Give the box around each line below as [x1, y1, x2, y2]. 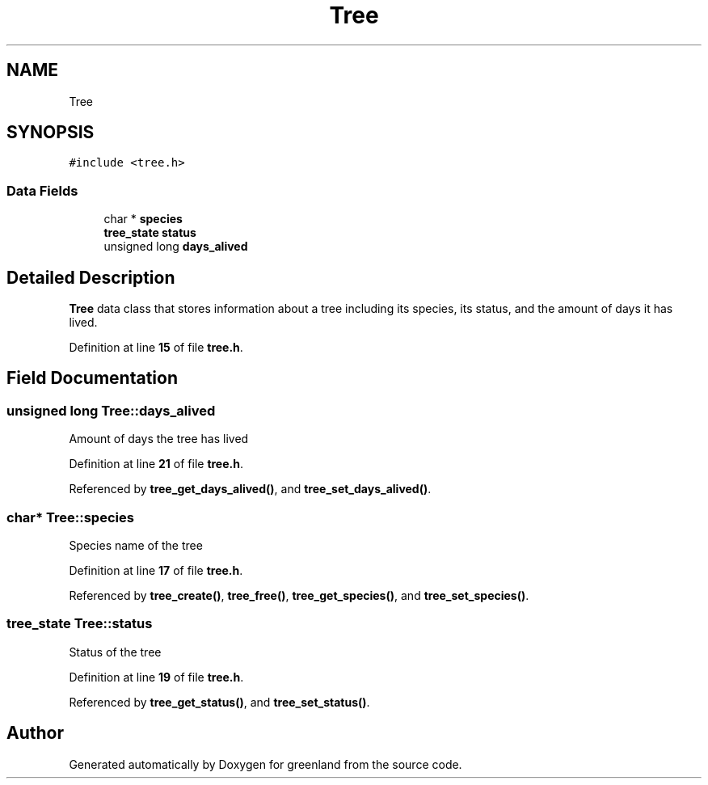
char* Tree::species [6, 509, 134, 525]
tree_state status [103, 226, 196, 240]
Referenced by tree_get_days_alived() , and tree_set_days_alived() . [69, 482, 432, 496]
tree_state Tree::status [6, 615, 153, 632]
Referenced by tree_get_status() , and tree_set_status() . [69, 694, 370, 709]
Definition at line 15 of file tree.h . [69, 340, 243, 355]
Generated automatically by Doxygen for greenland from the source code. [69, 757, 462, 771]
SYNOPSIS [6, 122, 95, 143]
